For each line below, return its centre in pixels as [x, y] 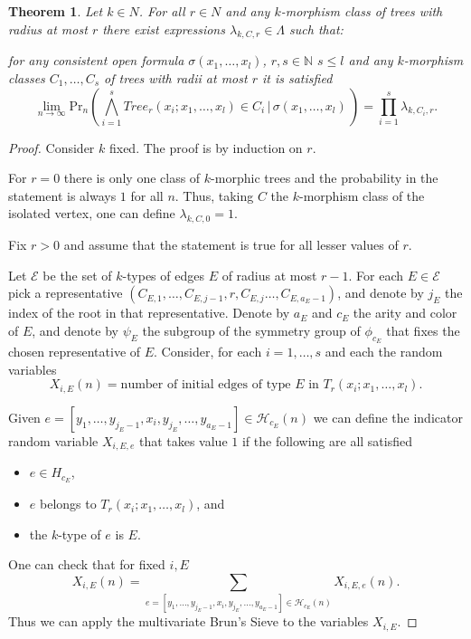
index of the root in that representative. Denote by [149, 313]
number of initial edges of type [206, 385]
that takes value [183, 440]
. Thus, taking [214, 195]
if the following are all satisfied [327, 440]
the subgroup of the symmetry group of [251, 330]
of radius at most [269, 275]
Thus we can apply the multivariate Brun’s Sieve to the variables [188, 621]
